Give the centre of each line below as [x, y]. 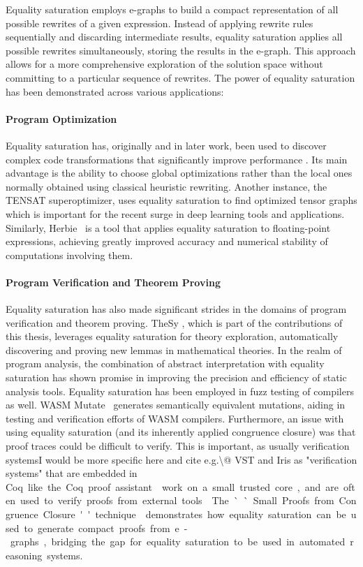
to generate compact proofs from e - [106, 528]
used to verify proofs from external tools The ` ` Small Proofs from [177, 500]
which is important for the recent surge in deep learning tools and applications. [175, 213]
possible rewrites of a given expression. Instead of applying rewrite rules [160, 23]
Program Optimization [61, 118]
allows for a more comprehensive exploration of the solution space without [164, 64]
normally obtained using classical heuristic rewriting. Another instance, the [166, 186]
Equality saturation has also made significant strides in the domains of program [176, 309]
